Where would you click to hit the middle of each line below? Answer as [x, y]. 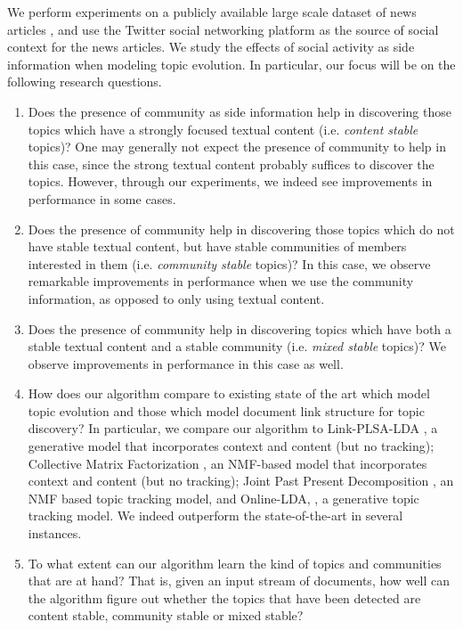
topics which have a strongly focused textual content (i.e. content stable [223, 129]
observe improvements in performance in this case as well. [186, 363]
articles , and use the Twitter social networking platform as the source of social [223, 29]
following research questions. [85, 82]
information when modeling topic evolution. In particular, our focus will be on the [231, 64]
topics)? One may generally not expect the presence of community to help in [237, 147]
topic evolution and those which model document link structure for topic [226, 410]
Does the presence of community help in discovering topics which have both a [240, 328]
